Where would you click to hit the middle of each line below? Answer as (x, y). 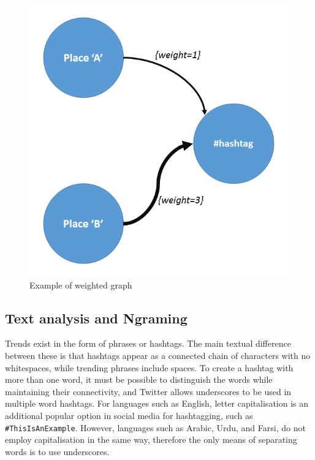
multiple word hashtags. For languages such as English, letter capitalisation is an (157, 403)
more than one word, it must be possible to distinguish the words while (139, 379)
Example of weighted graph (81, 285)
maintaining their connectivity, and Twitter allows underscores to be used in (148, 391)
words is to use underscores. (57, 451)
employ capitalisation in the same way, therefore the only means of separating (151, 439)
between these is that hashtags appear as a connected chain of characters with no (158, 356)
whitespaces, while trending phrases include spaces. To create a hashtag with (149, 367)
